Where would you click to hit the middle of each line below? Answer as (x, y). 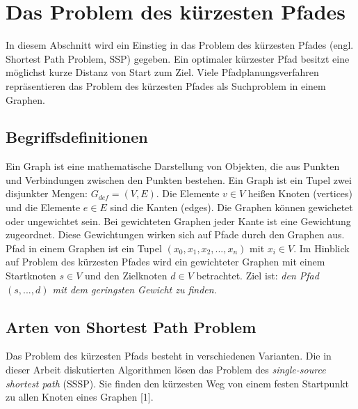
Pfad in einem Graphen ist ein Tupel (84, 248)
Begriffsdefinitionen (77, 137)
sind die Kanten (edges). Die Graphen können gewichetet (231, 207)
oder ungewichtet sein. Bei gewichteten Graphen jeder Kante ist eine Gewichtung (178, 221)
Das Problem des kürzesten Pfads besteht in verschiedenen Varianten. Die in (169, 356)
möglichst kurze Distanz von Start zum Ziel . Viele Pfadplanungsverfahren (162, 72)
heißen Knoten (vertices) (300, 193)
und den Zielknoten (126, 276)
